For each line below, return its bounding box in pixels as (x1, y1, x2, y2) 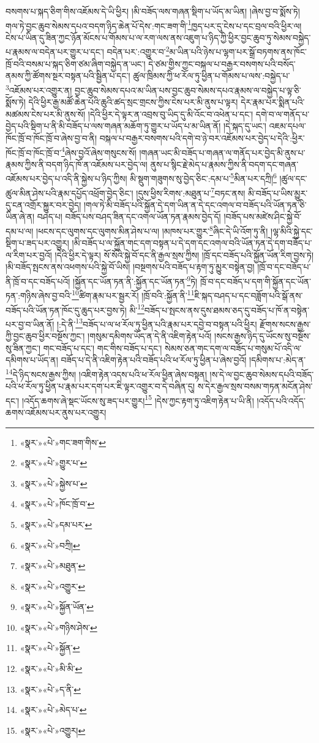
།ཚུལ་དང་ (279, 172, 307, 184)
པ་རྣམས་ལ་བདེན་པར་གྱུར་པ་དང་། (6, 45, 104, 58)
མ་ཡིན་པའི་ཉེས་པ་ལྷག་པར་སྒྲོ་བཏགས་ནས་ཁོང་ (169, 45, 307, 58)
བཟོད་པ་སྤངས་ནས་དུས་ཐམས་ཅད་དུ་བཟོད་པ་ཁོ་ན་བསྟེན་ (144, 303, 310, 316)
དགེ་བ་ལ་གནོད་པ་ (255, 107, 310, 120)
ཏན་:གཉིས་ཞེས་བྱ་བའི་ (6, 289, 72, 301)
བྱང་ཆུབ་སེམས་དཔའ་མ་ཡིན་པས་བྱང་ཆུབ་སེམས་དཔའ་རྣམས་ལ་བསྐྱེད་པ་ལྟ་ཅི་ (75, 83, 301, 96)
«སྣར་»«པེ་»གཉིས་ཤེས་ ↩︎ (20, 620, 97, 633)
